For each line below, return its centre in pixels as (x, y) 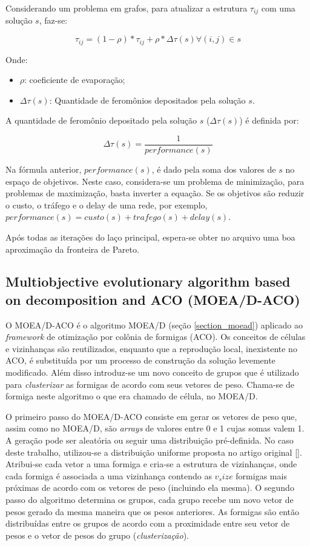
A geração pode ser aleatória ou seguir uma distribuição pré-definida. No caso (150, 440)
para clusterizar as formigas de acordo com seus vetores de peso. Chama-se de (150, 384)
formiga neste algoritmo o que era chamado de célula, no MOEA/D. (132, 396)
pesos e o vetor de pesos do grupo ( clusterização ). (97, 535)
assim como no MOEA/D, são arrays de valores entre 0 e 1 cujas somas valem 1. (155, 428)
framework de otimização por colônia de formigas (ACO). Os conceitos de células (156, 337)
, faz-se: (53, 20)
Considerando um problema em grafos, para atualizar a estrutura (127, 8)
